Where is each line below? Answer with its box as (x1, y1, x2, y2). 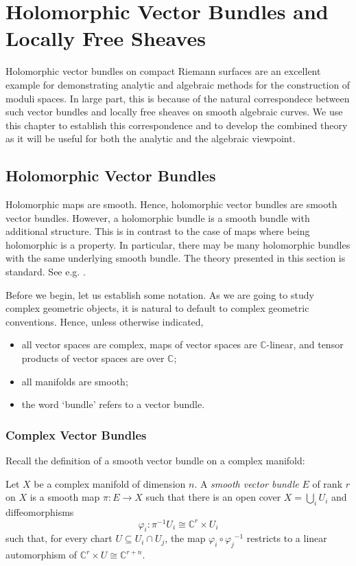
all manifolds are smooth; (21, 374, 128, 388)
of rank (312, 476, 343, 490)
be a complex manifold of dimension (34, 476, 186, 490)
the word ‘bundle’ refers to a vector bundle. (21, 397, 205, 411)
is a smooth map (29, 490, 100, 504)
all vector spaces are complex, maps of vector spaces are (21, 337, 257, 352)
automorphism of (5, 547, 77, 562)
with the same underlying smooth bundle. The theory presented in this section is (5, 251, 346, 265)
